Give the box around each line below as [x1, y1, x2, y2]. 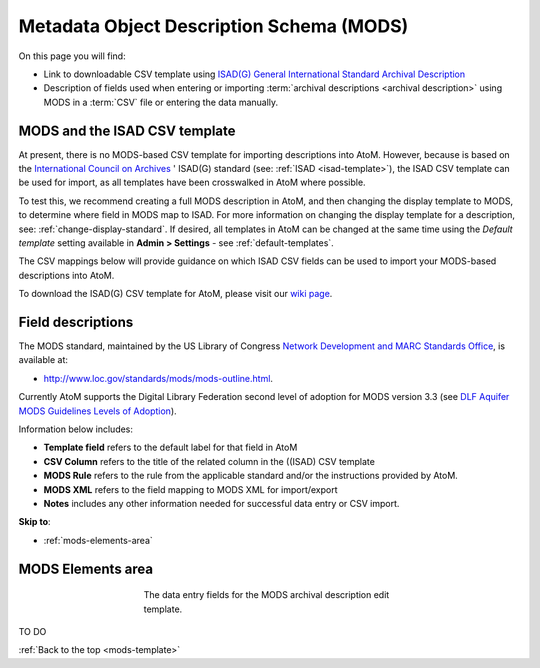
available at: [18, 354, 69, 366]
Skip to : [18, 516, 51, 528]
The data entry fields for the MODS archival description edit [143, 589, 390, 601]
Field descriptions [18, 313, 134, 330]
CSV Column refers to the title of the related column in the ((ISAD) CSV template [43, 455, 375, 467]
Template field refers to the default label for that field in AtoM [43, 441, 298, 454]
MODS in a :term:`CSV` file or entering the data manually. [43, 96, 279, 108]
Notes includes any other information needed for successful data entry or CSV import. [43, 497, 400, 509]
